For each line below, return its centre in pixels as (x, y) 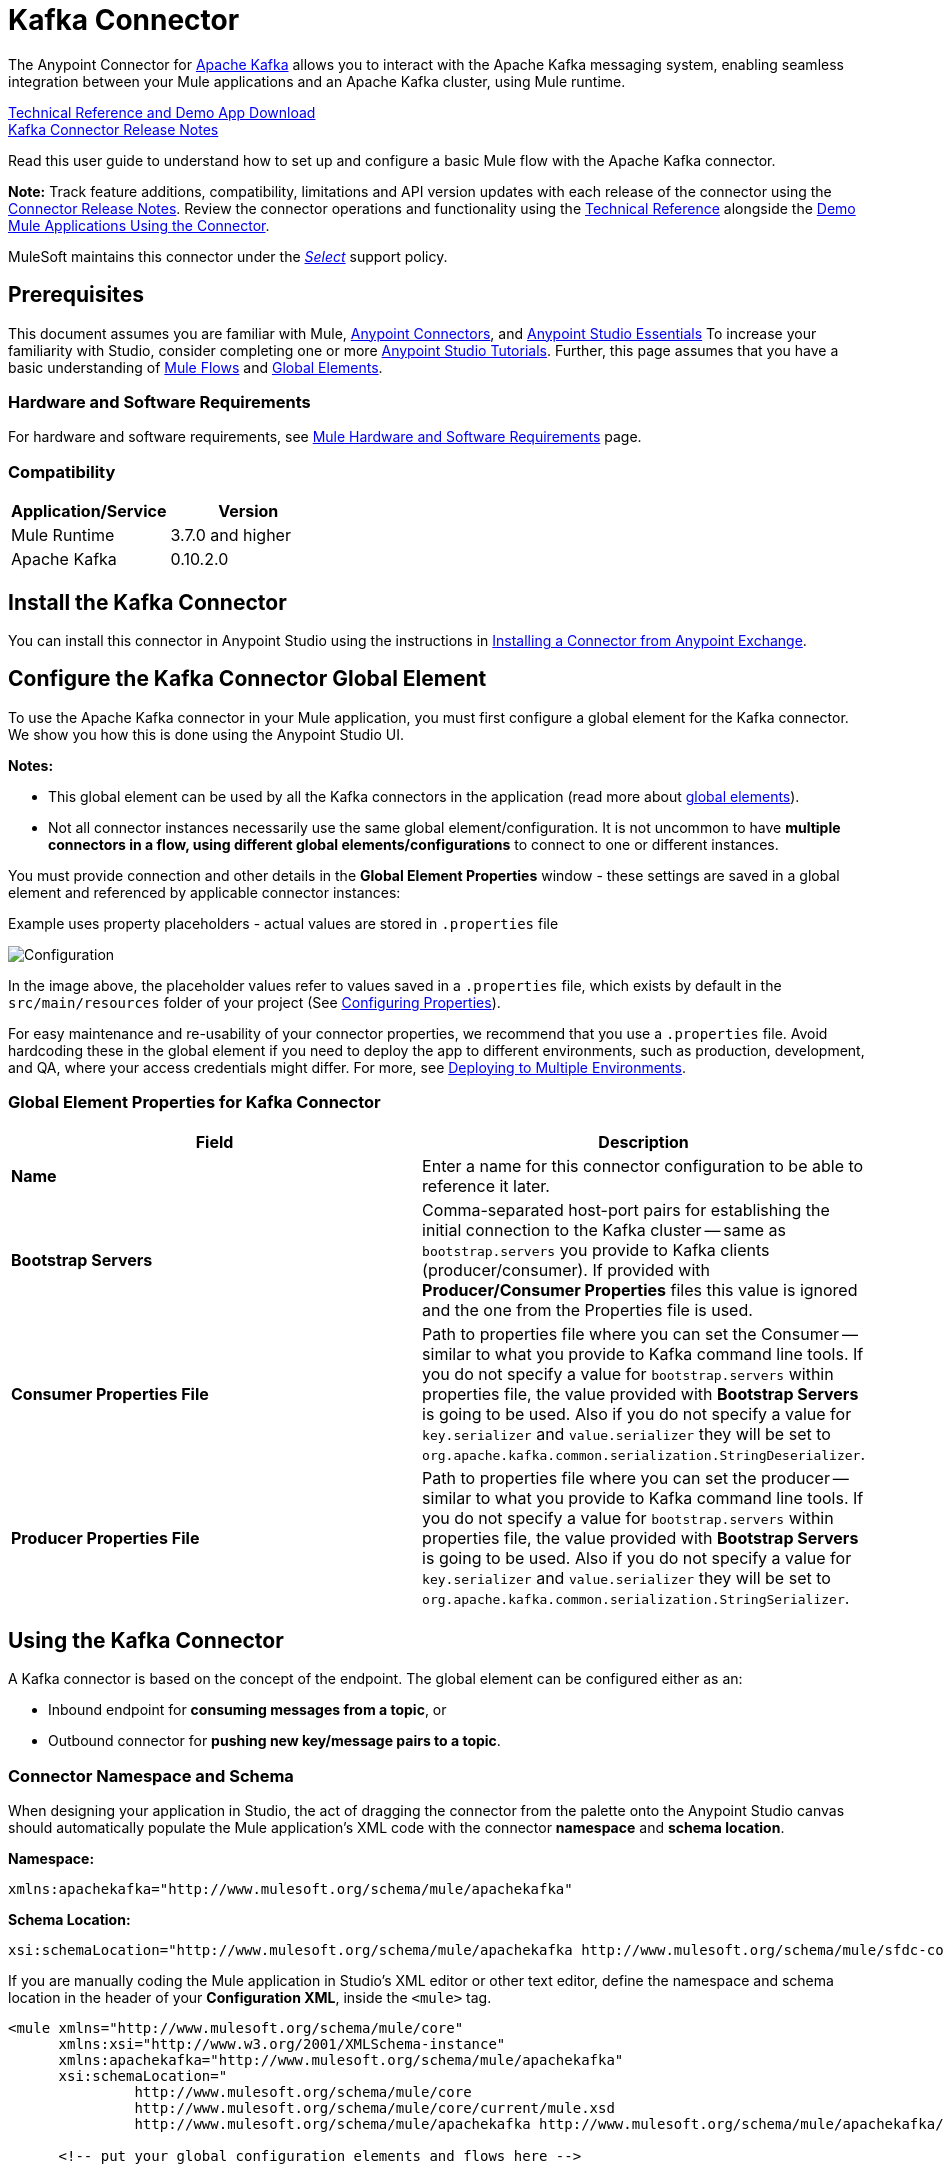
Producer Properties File (105, 1537)
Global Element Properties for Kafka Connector (194, 1102)
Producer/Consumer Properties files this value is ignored (640, 1289)
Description (643, 1141)
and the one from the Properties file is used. (587, 1309)
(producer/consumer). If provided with (566, 1269)
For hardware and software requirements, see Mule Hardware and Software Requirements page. (325, 437)
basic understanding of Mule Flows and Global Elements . (195, 367)
